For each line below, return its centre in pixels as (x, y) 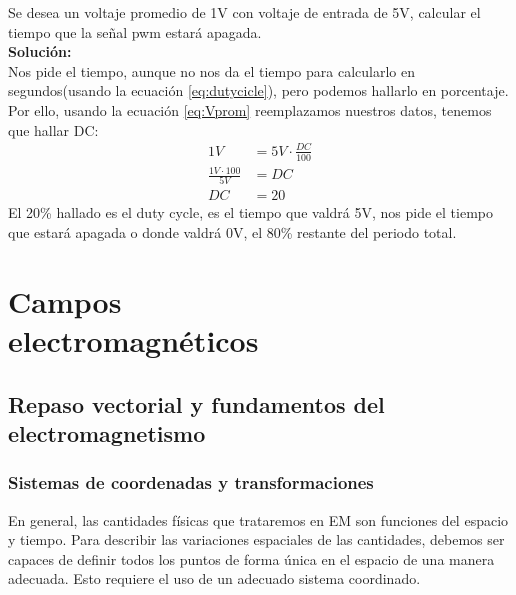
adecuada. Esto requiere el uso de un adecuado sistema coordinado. (214, 578)
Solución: (40, 51)
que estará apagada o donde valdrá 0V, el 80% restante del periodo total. (232, 232)
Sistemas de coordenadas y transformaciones (191, 482)
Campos (65, 300)
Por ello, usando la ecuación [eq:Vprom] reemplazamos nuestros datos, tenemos (250, 109)
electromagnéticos (133, 339)
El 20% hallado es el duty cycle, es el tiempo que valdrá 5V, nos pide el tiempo (250, 212)
